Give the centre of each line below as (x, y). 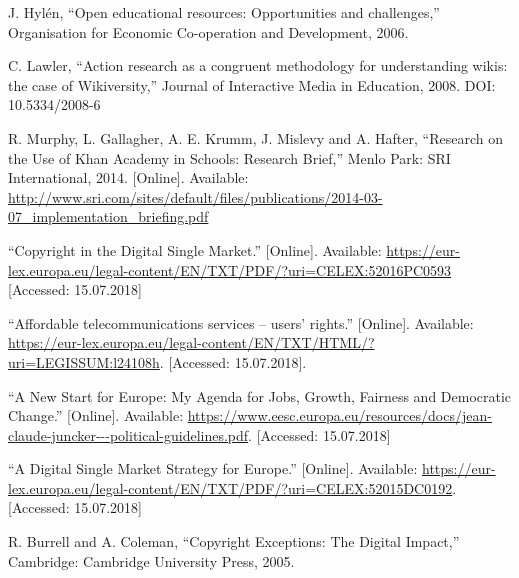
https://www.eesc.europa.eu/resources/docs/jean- (339, 415)
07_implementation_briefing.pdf (108, 216)
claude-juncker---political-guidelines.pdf (128, 434)
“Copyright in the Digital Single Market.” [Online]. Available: (195, 249)
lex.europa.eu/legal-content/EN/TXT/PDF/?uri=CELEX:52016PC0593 (230, 269)
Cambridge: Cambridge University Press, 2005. (151, 560)
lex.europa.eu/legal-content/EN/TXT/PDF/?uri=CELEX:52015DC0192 (230, 487)
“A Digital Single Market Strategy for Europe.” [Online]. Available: (213, 468)
